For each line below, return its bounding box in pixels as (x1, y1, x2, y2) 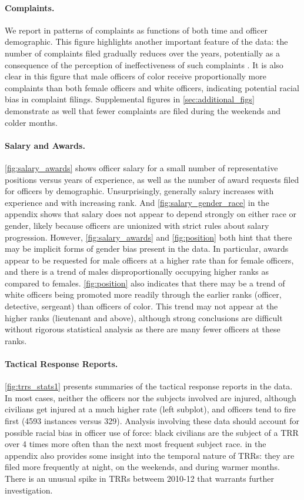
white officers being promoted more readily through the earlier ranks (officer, (5, 288, 282, 301)
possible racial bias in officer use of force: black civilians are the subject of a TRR (5, 426, 299, 438)
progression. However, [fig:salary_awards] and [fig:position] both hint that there (5, 231, 292, 243)
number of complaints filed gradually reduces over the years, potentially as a (5, 46, 280, 59)
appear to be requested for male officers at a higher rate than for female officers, (5, 254, 294, 266)
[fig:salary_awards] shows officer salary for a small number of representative (5, 161, 278, 174)
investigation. (5, 484, 53, 496)
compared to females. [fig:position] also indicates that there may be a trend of (5, 276, 285, 289)
